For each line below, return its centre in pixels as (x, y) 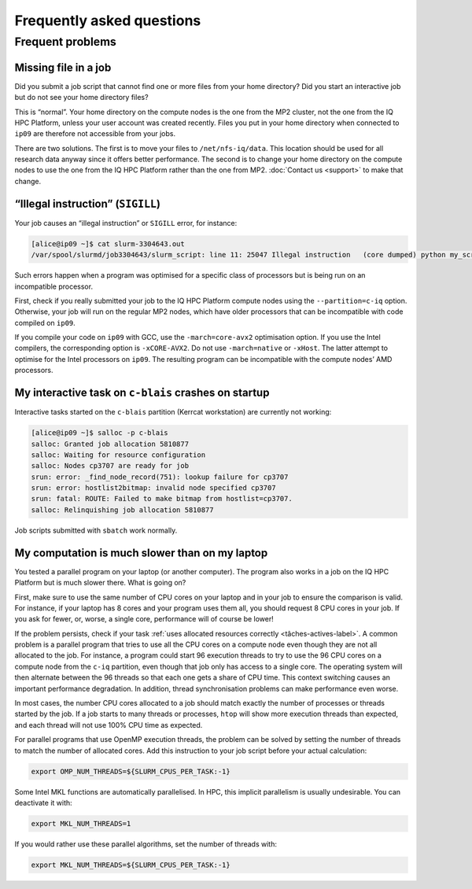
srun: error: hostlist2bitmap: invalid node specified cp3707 (153, 488)
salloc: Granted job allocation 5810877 (110, 444)
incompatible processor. (54, 286)
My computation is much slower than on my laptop (141, 553)
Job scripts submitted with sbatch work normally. (96, 530)
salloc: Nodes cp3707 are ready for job (110, 466)
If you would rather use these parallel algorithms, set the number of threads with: (146, 844)
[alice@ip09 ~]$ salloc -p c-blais (100, 433)
